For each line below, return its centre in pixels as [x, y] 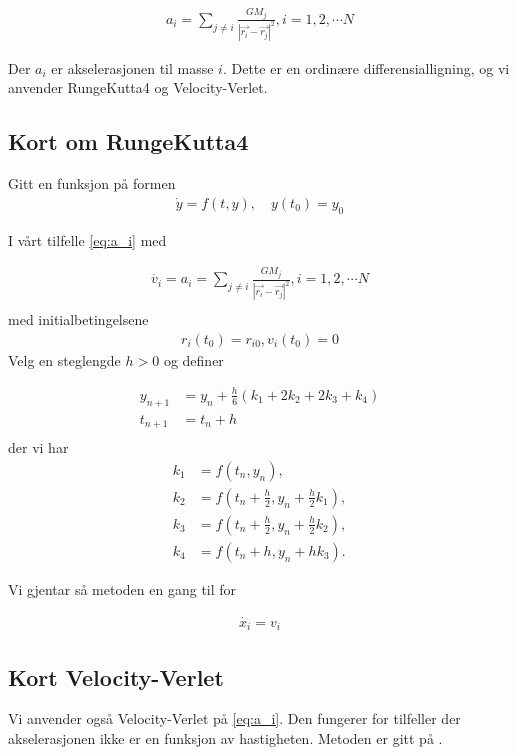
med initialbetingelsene [78, 319]
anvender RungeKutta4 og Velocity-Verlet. [138, 87]
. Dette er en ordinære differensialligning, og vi [366, 67]
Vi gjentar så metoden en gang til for [122, 588]
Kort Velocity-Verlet [116, 676]
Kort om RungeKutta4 [128, 141]
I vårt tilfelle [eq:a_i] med [87, 239]
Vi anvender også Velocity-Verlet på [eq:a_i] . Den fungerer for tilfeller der [234, 718]
